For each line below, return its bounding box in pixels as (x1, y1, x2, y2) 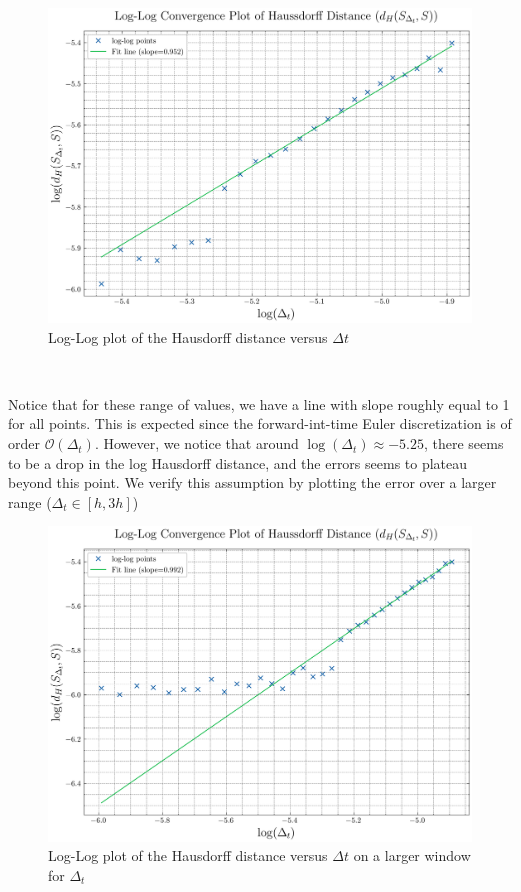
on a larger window (353, 845, 471, 866)
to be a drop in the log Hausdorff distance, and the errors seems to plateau (8, 452, 468, 473)
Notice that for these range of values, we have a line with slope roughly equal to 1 (8, 393, 510, 414)
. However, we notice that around (94, 433, 299, 454)
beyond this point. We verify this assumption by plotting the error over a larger (8, 472, 497, 493)
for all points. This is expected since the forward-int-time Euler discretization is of (8, 413, 512, 434)
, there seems (423, 433, 504, 454)
